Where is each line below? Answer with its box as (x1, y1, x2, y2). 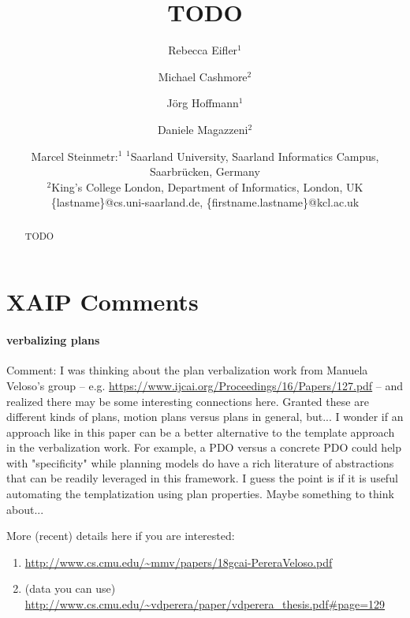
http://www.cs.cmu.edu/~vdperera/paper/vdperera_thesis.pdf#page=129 (24, 596, 386, 612)
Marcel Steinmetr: (31, 147, 118, 164)
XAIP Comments (6, 285, 199, 318)
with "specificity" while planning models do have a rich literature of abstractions (6, 454, 394, 471)
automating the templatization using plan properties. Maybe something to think (6, 486, 394, 502)
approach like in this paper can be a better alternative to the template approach (6, 423, 395, 440)
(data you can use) (24, 580, 116, 597)
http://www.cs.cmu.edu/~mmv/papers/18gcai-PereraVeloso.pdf (24, 553, 333, 570)
